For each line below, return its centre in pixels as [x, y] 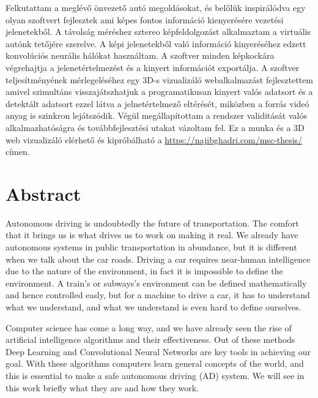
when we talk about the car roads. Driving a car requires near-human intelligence [158, 259]
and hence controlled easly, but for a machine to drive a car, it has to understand [158, 295]
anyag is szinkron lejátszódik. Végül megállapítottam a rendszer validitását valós [156, 115]
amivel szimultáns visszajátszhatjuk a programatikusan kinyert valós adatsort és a [159, 92]
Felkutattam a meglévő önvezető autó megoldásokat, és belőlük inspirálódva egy [156, 7]
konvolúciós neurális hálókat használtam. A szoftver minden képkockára [140, 55]
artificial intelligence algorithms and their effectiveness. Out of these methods [150, 340]
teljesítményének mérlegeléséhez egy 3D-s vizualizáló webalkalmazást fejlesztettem [159, 79]
